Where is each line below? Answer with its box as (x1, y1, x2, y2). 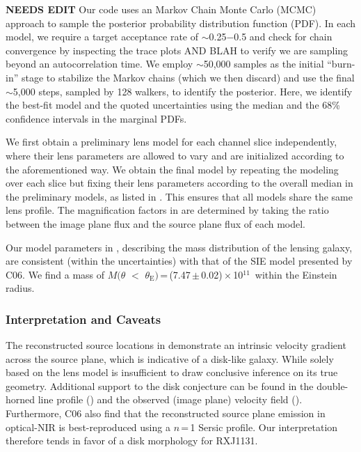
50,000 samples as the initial (203, 56, 324, 71)
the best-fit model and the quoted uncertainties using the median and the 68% (6, 98, 340, 112)
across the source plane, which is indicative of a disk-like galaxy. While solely (6, 351, 334, 366)
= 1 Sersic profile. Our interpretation (181, 419, 338, 434)
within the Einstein (255, 267, 337, 281)
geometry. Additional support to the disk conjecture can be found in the (6, 378, 314, 393)
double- (316, 378, 348, 393)
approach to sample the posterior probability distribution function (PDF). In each (6, 15, 356, 30)
